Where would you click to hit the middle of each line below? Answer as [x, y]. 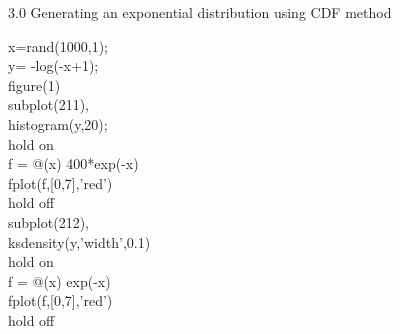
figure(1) [34, 84]
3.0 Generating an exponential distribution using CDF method [200, 12]
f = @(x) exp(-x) [59, 280]
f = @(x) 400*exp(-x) [73, 163]
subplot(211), [48, 104]
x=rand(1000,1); [58, 45]
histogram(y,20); [58, 123]
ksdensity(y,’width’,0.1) [79, 241]
